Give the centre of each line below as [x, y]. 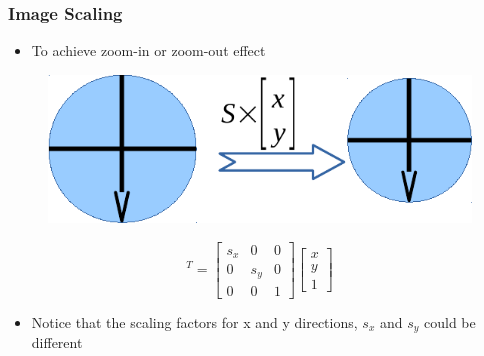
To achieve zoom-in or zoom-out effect [148, 50]
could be [450, 321]
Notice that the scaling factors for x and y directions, [194, 321]
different [57, 341]
